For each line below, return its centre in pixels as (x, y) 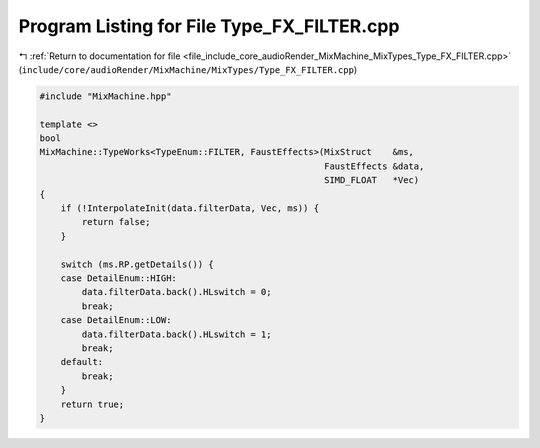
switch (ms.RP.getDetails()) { (137, 264)
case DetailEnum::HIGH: (118, 278)
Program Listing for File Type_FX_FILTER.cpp (209, 26)
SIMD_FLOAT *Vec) (371, 180)
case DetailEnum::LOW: (116, 320)
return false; (116, 222)
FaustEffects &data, (374, 166)
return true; (92, 404)
